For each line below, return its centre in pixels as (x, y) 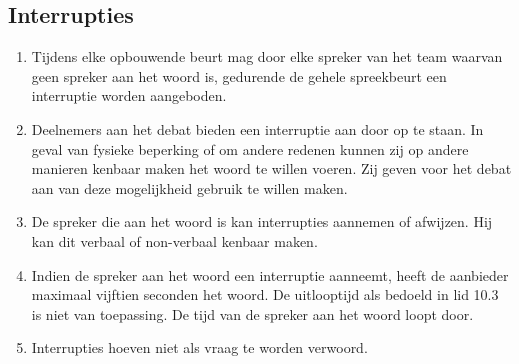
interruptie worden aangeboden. (129, 95)
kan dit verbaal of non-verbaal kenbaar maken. (174, 240)
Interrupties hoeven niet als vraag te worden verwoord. (199, 347)
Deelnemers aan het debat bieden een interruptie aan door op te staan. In (257, 128)
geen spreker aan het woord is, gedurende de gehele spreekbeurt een (239, 75)
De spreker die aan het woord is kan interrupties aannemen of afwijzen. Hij (262, 221)
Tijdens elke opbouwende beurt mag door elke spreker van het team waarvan (267, 56)
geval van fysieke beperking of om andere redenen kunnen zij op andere (250, 148)
